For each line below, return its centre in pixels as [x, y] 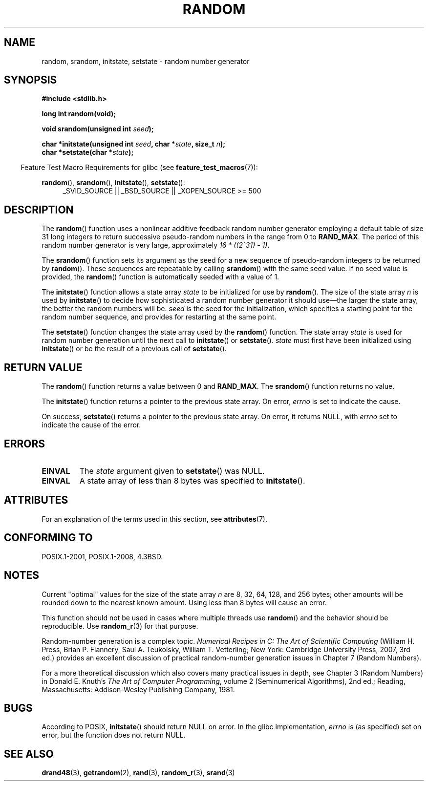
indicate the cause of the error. [91, 425]
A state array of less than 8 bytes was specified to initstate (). [192, 480]
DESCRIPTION [39, 210]
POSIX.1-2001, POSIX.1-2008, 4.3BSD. [102, 556]
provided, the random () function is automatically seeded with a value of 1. [160, 277]
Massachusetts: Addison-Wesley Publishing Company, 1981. [138, 689]
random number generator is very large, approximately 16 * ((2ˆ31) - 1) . [156, 245]
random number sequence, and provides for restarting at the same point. [159, 317]
